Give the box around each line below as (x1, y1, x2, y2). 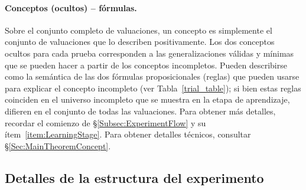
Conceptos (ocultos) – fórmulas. (5, 1, 137, 14)
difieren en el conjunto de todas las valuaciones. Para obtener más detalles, (5, 104, 276, 117)
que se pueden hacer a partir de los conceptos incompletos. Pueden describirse (5, 58, 287, 71)
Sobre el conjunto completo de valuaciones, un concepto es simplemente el (5, 24, 272, 36)
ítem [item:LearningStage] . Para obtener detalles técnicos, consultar (5, 128, 251, 140)
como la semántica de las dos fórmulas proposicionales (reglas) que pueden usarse (5, 70, 300, 83)
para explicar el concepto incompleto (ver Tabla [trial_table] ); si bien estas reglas (5, 81, 301, 94)
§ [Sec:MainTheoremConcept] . (5, 139, 111, 152)
